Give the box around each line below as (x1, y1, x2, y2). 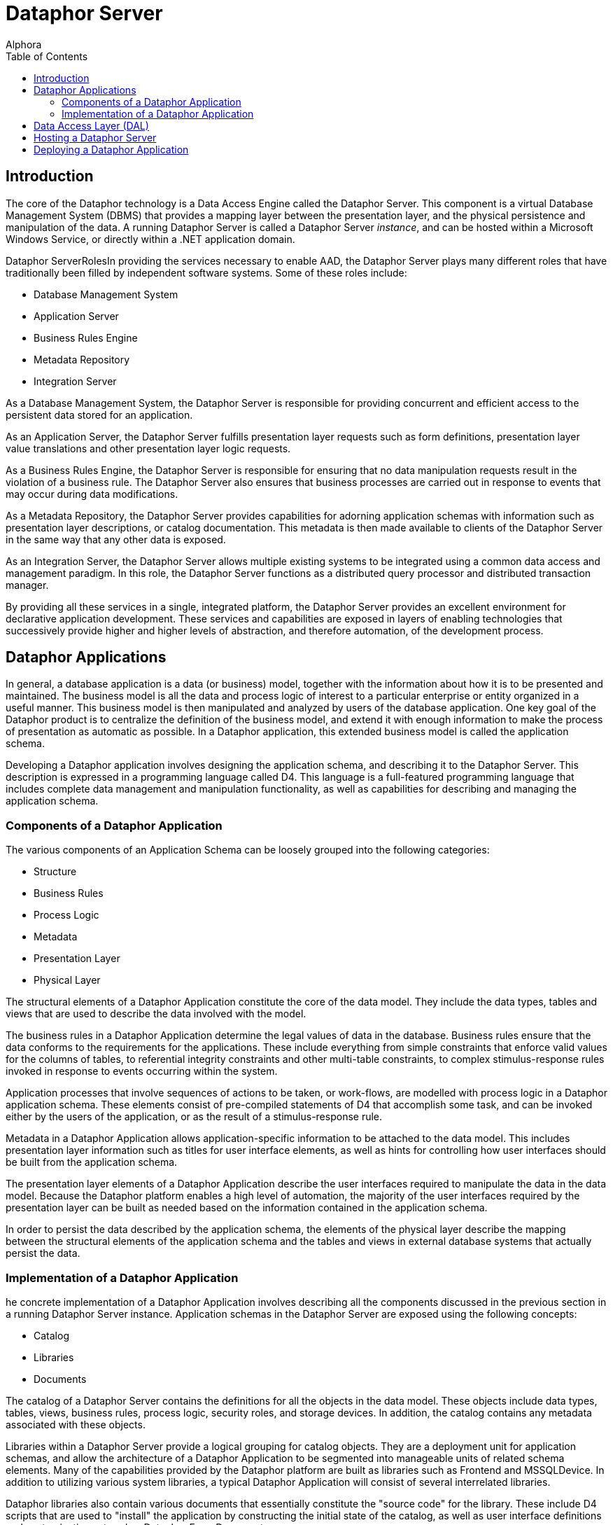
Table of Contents (6, 50, 88, 62)
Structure (34, 865, 77, 878)
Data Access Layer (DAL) (34, 119, 149, 132)
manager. (6, 578, 49, 591)
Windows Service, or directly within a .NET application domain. (6, 232, 295, 245)
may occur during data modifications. (6, 487, 178, 500)
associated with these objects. (6, 1418, 146, 1430)
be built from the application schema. (6, 1156, 178, 1169)
